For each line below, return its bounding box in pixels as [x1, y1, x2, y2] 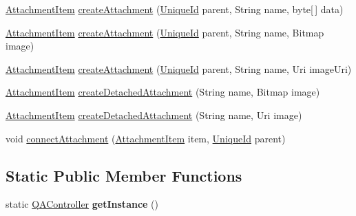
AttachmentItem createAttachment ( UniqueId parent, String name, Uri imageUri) [6, 61, 352, 76]
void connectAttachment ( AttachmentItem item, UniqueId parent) [6, 131, 286, 145]
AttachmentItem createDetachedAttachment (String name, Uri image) [6, 107, 302, 122]
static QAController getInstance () [6, 197, 158, 211]
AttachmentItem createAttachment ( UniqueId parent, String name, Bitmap [6, 25, 324, 39]
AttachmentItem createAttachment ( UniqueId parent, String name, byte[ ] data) [6, 2, 344, 16]
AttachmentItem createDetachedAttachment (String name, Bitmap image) [6, 85, 320, 99]
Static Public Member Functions [6, 164, 242, 186]
